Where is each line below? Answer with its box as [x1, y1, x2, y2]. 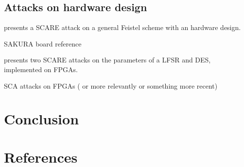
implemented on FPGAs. [4, 64, 78, 74]
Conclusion [4, 109, 79, 129]
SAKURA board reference [4, 38, 82, 48]
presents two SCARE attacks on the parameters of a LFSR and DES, [4, 55, 211, 65]
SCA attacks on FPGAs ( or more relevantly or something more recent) [4, 80, 218, 91]
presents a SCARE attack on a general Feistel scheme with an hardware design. [4, 22, 241, 32]
